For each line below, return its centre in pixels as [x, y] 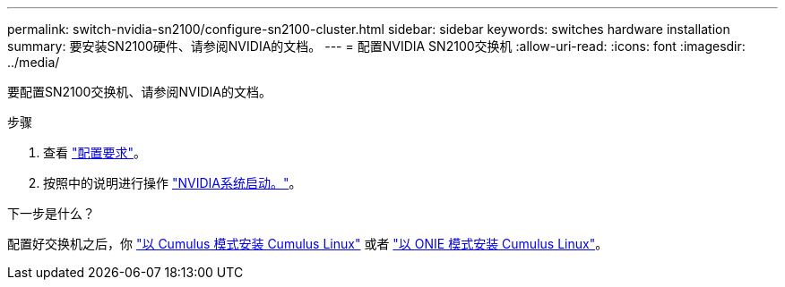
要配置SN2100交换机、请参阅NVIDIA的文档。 [139, 92]
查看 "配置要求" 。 [95, 152]
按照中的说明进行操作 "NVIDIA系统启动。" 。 [173, 183]
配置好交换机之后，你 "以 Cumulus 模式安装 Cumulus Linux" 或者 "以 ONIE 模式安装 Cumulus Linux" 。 [308, 244]
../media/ [34, 62]
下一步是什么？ [51, 213]
